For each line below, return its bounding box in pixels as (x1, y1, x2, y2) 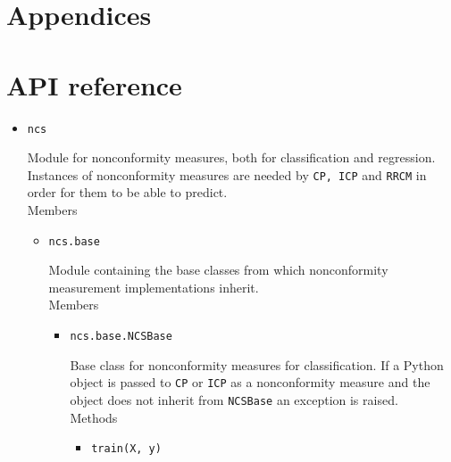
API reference (6, 66, 182, 103)
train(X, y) (91, 442, 162, 456)
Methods (70, 408, 118, 426)
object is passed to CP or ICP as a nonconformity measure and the (70, 373, 430, 392)
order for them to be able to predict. (27, 183, 228, 202)
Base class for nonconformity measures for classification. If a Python (70, 355, 444, 374)
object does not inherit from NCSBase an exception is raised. (70, 390, 398, 408)
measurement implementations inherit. (48, 277, 259, 296)
